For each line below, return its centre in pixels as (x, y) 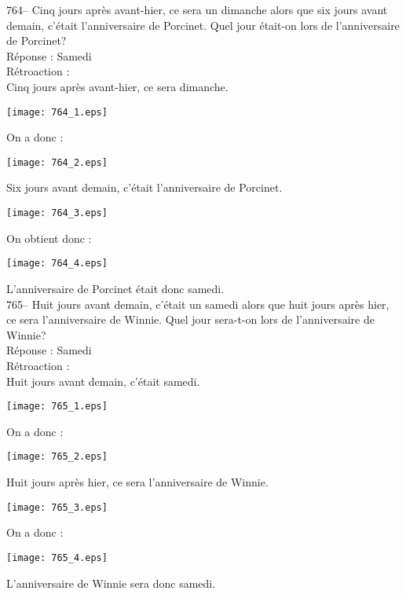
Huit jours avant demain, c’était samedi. (103, 381)
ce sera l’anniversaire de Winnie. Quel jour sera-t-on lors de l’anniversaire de (190, 319)
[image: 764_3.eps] (57, 213)
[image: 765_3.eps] (57, 507)
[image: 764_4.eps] (57, 264)
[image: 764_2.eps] (57, 162)
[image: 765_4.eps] (57, 557)
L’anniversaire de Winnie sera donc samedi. (111, 583)
